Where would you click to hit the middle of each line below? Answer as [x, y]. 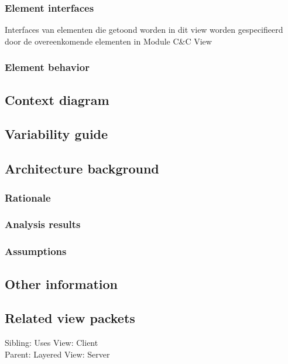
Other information [61, 283]
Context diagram [57, 99]
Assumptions [36, 251]
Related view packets [70, 318]
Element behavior [47, 67]
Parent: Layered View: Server [57, 354]
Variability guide [56, 134]
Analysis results [43, 224]
